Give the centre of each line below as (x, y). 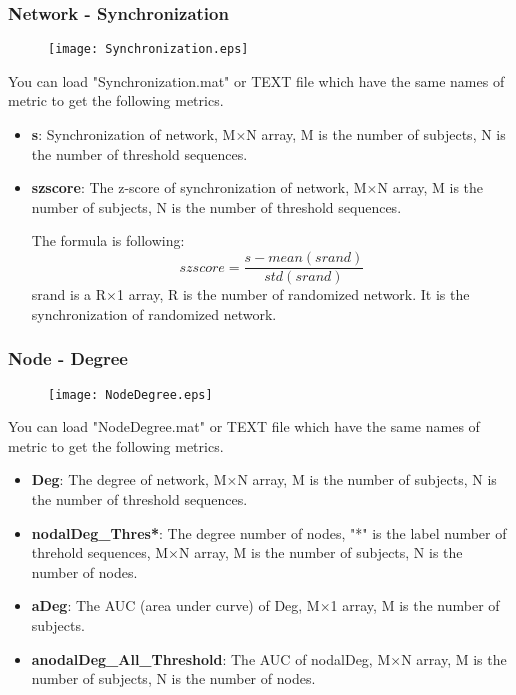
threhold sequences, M (100, 552)
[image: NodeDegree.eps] (130, 394)
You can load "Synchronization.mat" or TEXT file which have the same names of (256, 80)
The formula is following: (108, 240)
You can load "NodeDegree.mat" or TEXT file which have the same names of (244, 426)
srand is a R (69, 294)
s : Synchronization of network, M (133, 134)
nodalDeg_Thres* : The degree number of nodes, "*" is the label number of (269, 532)
